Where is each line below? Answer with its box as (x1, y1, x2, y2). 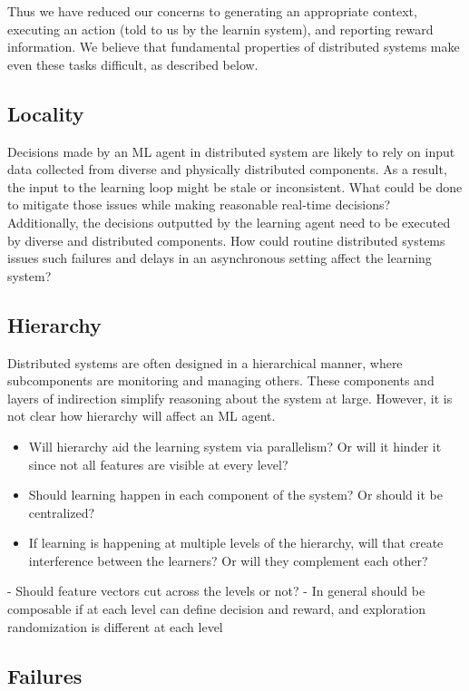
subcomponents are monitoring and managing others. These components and (7, 371, 435, 390)
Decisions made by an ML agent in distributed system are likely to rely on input (7, 141, 455, 161)
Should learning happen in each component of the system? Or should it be (28, 485, 443, 504)
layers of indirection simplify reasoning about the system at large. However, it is (7, 388, 453, 407)
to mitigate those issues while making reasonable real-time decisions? (7, 195, 391, 214)
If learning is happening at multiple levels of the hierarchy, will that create (28, 533, 444, 552)
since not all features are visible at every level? (28, 454, 288, 473)
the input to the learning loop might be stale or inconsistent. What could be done (7, 177, 463, 196)
